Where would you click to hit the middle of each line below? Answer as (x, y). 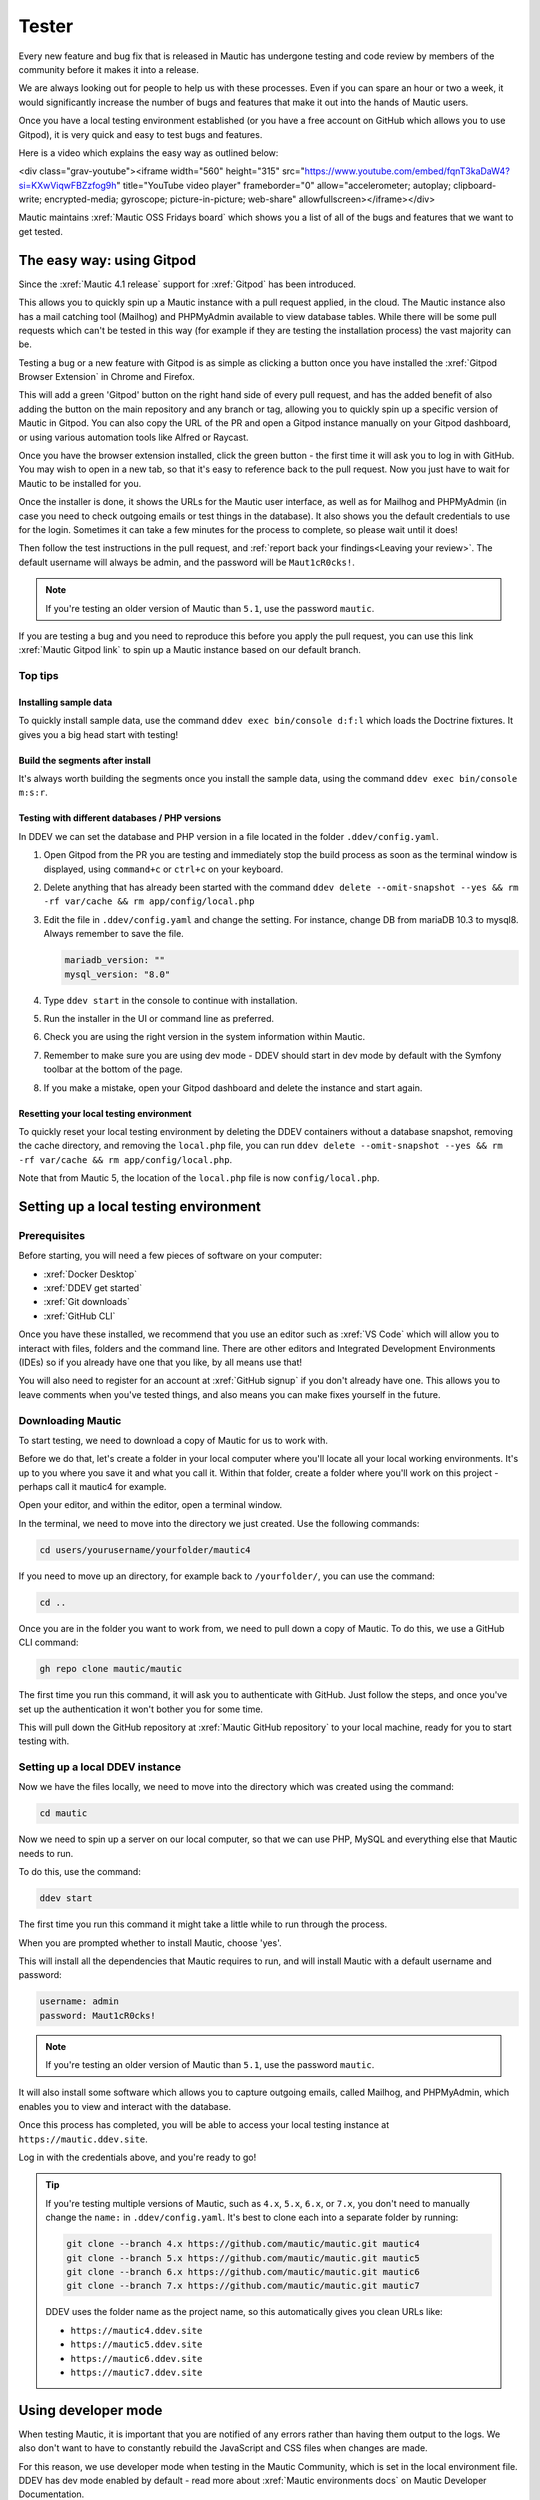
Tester (46, 26)
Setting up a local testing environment (140, 1206)
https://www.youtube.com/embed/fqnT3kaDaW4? (407, 171)
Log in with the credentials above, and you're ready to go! (137, 2157)
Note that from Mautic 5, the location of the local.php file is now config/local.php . (199, 1178)
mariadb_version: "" (114, 960)
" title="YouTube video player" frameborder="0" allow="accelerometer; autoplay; (284, 185)
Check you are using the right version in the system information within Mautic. (204, 1037)
